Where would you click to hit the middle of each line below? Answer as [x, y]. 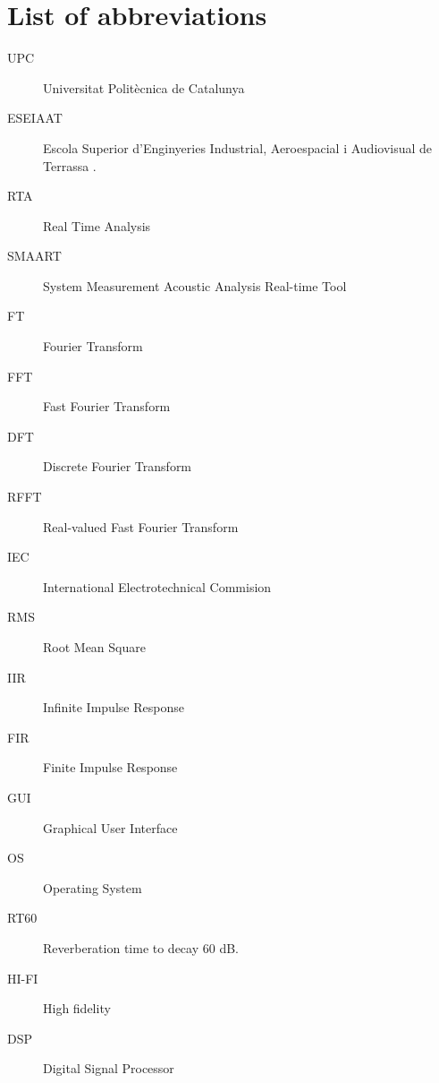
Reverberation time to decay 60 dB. [141, 947]
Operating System [93, 887]
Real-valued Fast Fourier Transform [141, 526]
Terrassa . [70, 165]
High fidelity [77, 1008]
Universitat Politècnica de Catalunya [144, 87]
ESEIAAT [35, 118]
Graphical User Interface [110, 827]
